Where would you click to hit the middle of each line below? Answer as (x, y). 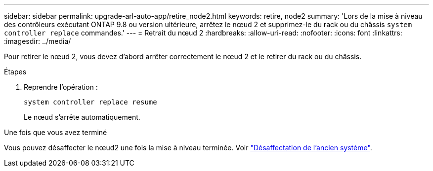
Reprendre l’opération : (61, 87)
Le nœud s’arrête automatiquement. (82, 117)
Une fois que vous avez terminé (56, 132)
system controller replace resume (90, 102)
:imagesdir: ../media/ (38, 41)
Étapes (15, 72)
